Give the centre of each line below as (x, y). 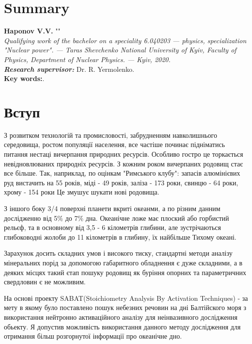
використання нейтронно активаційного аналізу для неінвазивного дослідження (121, 317)
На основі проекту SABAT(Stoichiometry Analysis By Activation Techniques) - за (126, 298)
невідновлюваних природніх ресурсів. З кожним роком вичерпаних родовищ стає (124, 163)
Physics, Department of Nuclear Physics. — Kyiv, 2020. (87, 59)
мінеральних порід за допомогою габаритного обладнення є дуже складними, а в (123, 262)
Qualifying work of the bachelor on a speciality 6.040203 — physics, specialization (125, 40)
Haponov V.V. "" (32, 31)
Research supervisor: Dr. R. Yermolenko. (69, 69)
